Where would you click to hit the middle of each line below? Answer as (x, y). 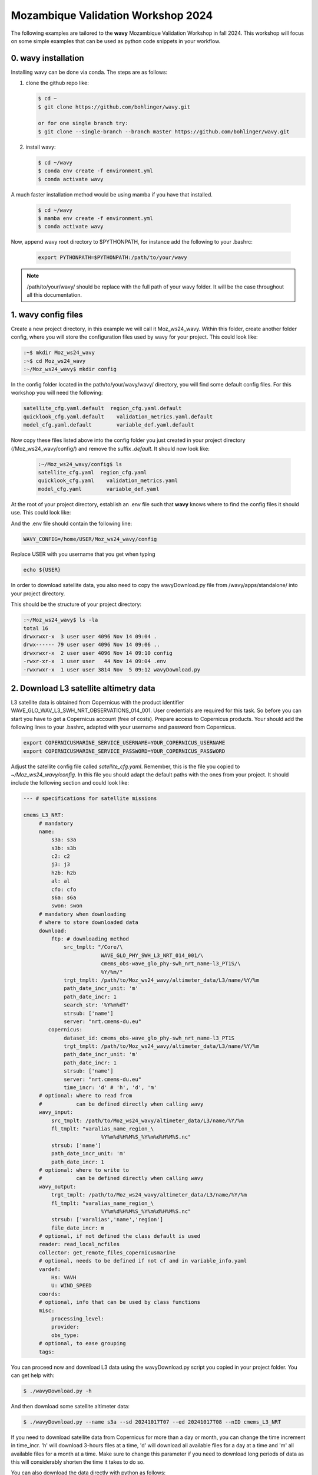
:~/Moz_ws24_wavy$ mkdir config (70, 369)
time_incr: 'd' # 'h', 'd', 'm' (110, 1088)
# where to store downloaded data (88, 922)
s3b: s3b (64, 848)
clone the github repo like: (57, 83)
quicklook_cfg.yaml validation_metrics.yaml (108, 481)
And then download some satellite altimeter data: (70, 1406)
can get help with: (33, 1375)
